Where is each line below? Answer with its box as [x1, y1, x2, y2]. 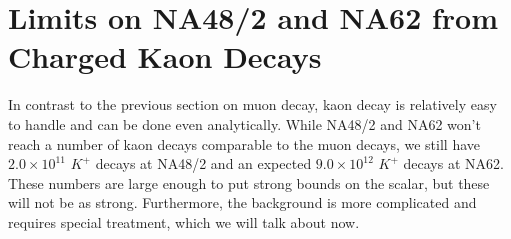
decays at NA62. [403, 153, 504, 174]
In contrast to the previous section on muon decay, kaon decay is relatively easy [8, 94, 497, 115]
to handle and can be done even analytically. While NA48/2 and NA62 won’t [8, 113, 481, 134]
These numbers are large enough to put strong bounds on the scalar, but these [8, 172, 490, 193]
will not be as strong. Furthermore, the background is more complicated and [8, 192, 477, 213]
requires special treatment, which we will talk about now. [8, 211, 360, 232]
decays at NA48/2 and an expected [95, 153, 312, 174]
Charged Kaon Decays [8, 36, 322, 77]
